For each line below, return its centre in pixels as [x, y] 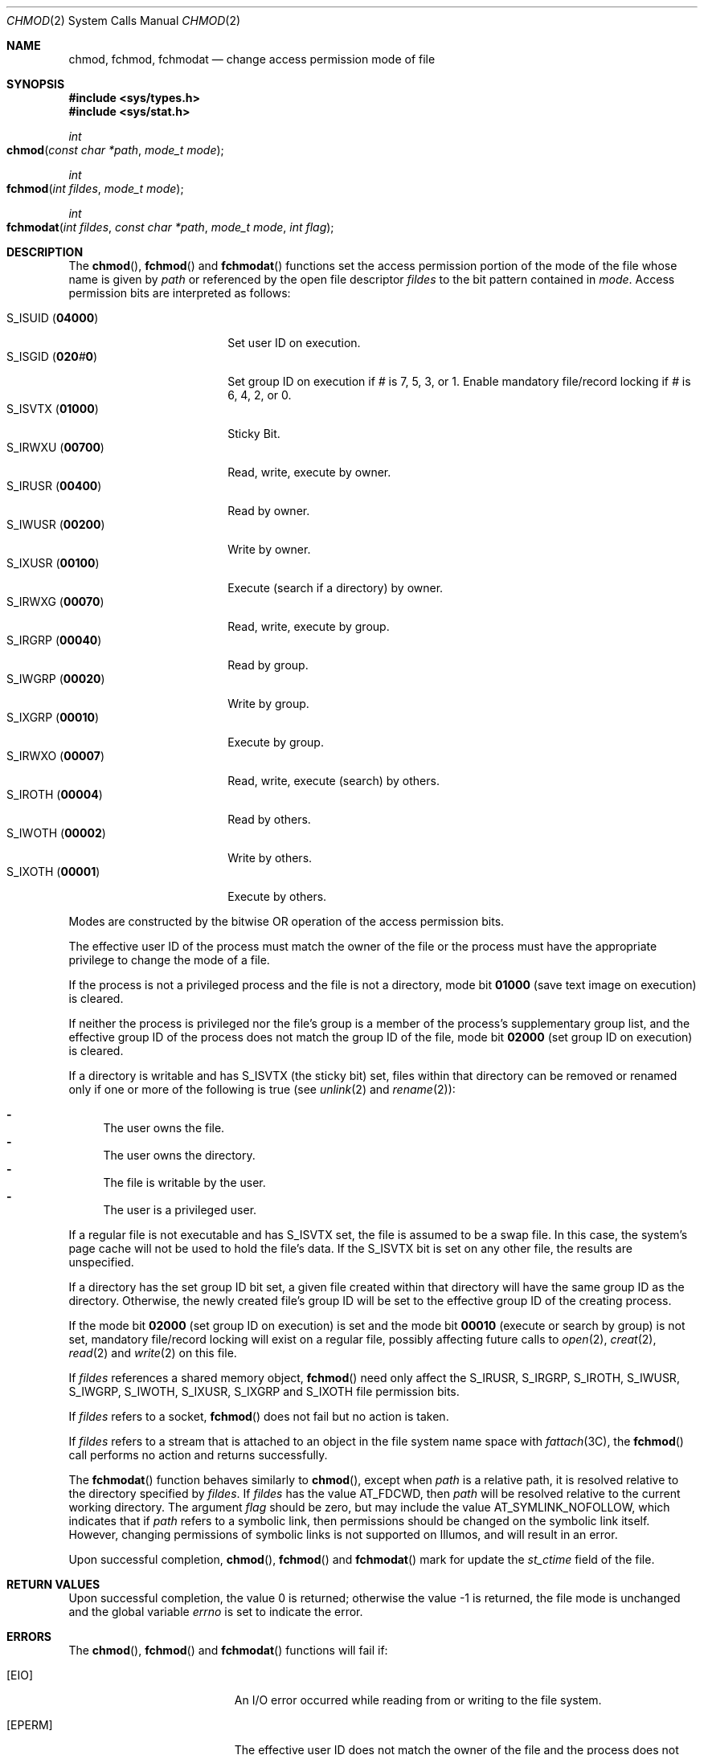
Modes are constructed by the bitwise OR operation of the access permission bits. [287, 921]
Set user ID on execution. [294, 343]
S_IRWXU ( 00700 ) [55, 447]
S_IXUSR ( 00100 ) [53, 563]
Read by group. [268, 665]
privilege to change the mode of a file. [169, 960]
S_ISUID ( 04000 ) [53, 318]
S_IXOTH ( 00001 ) [53, 871]
